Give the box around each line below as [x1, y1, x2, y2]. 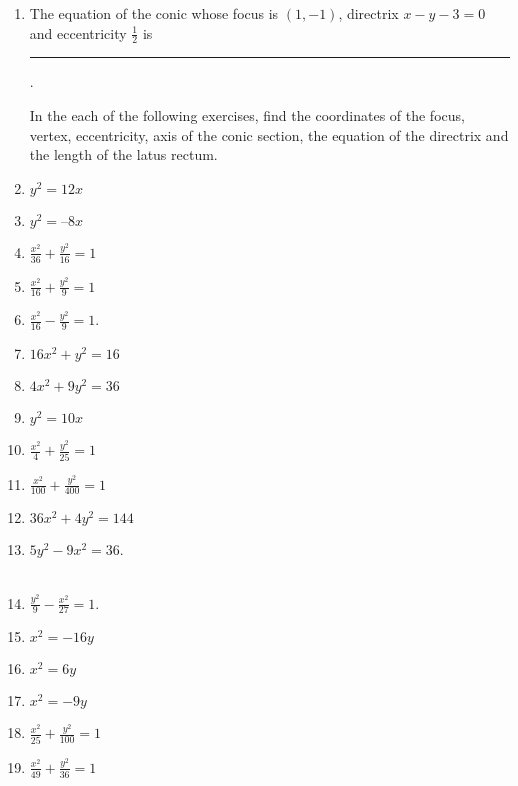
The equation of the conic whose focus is [29, 3, 279, 23]
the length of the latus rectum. [29, 144, 218, 165]
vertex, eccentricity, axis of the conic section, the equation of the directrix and [29, 124, 509, 145]
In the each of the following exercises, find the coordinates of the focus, [29, 105, 465, 126]
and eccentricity [29, 22, 127, 43]
